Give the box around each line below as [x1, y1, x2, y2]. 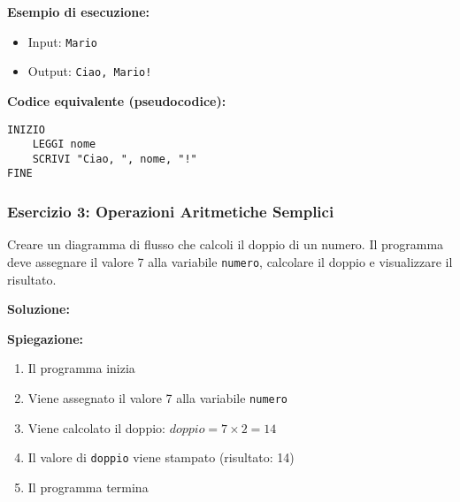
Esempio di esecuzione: [7, 3, 149, 20]
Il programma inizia [27, 359, 135, 377]
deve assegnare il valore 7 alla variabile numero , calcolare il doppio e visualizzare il [7, 252, 453, 270]
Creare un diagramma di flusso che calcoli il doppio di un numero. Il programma [7, 235, 444, 254]
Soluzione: [7, 300, 70, 318]
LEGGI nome [32, 138, 96, 151]
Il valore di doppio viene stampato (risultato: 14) [27, 448, 295, 467]
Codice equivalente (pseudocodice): [7, 91, 226, 110]
